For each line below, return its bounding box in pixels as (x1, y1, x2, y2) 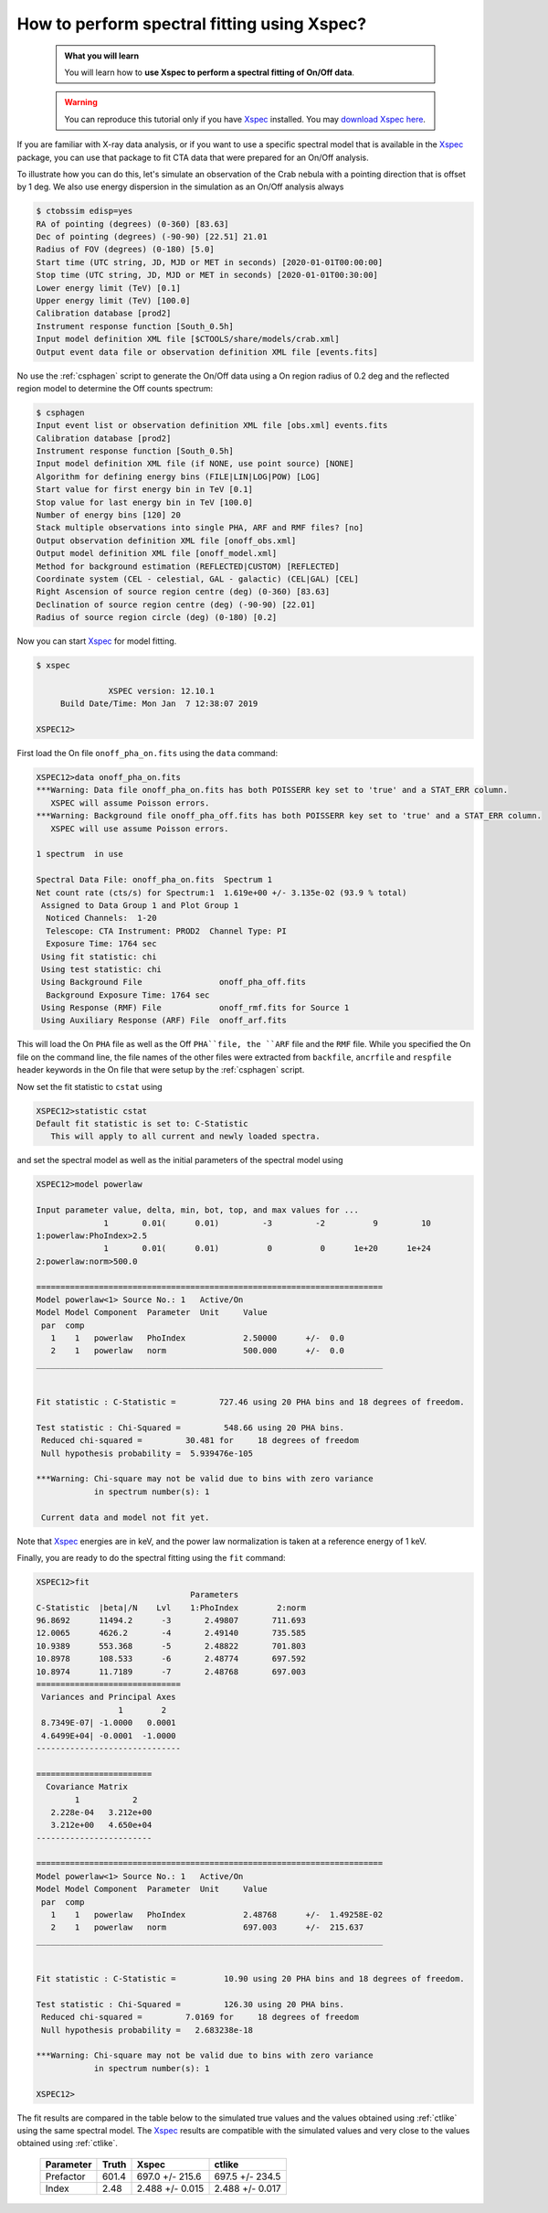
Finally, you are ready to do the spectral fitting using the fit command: (16, 1552, 287, 1563)
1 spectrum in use (36, 849, 123, 860)
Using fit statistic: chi (41, 951, 157, 962)
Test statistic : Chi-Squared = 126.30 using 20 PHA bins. (36, 1999, 345, 2009)
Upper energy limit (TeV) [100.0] (36, 295, 191, 305)
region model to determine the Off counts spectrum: (16, 382, 214, 393)
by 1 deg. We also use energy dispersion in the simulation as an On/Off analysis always (16, 181, 344, 192)
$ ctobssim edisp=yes (36, 206, 133, 217)
